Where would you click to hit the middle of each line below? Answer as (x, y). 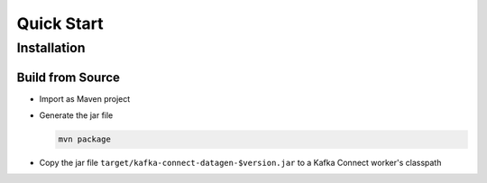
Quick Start (60, 23)
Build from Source (69, 77)
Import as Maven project (85, 98)
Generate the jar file (76, 115)
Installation (51, 48)
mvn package (85, 139)
